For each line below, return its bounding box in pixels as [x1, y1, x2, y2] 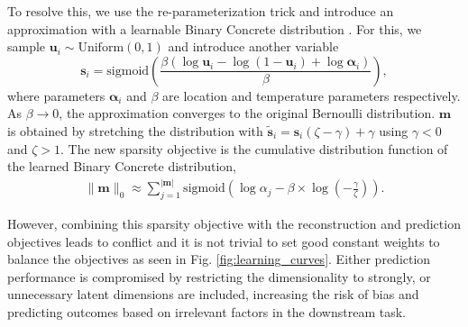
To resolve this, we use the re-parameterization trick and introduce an [7, 2, 394, 20]
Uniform [78, 41, 124, 55]
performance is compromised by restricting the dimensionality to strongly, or [7, 267, 431, 286]
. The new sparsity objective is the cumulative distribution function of [60, 139, 448, 158]
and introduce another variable [168, 37, 339, 56]
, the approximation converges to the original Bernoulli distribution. [59, 104, 436, 123]
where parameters [7, 86, 106, 104]
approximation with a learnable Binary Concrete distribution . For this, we [7, 19, 422, 38]
